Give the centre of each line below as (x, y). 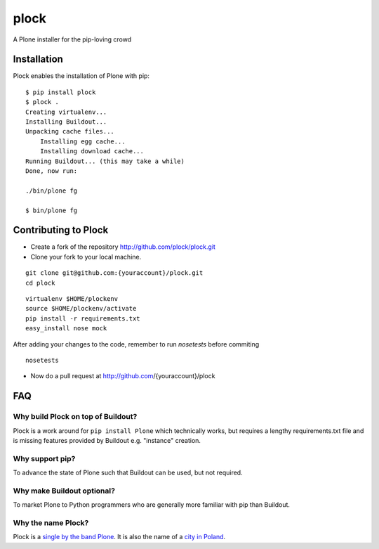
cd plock (40, 283)
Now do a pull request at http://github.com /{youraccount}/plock (123, 376)
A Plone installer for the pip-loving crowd (72, 39)
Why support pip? (44, 458)
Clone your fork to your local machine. (86, 257)
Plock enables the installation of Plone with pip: (81, 76)
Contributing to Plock (61, 230)
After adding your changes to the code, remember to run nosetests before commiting (136, 344)
